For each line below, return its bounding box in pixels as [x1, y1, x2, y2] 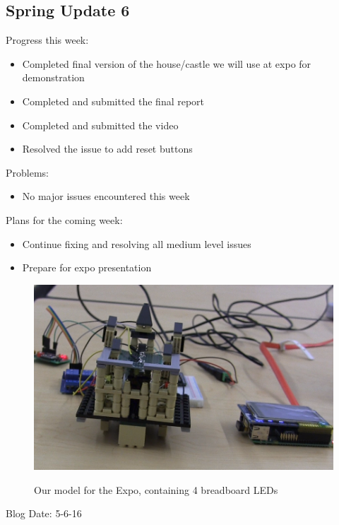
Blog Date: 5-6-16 [6, 506, 82, 521]
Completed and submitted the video [22, 117, 179, 132]
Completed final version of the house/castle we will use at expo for [22, 56, 311, 71]
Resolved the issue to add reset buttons [22, 141, 193, 156]
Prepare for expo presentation [22, 260, 152, 275]
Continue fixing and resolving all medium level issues [22, 236, 251, 251]
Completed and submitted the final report [22, 93, 205, 108]
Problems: [6, 165, 49, 179]
